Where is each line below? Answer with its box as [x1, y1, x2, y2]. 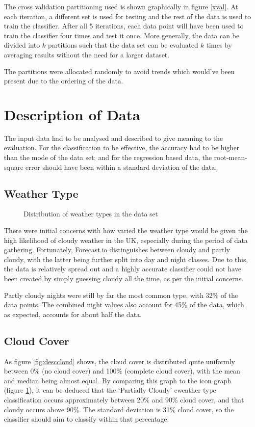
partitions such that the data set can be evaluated [48, 40, 199, 50]
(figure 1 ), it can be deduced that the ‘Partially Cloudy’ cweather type [4, 385, 216, 395]
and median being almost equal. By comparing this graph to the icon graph [4, 375, 231, 385]
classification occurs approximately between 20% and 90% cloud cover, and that [4, 394, 244, 404]
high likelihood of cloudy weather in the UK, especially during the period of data [4, 235, 248, 245]
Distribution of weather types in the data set [24, 209, 158, 219]
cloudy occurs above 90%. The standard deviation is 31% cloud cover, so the [4, 404, 234, 414]
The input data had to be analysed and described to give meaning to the [4, 133, 223, 143]
